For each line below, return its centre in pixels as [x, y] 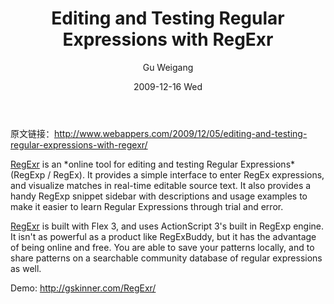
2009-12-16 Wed [168, 86]
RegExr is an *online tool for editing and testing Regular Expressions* [153, 164]
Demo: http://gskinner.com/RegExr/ [83, 288]
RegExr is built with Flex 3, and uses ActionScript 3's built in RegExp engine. [167, 226]
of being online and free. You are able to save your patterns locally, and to [162, 247]
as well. [26, 268]
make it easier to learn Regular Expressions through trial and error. [147, 206]
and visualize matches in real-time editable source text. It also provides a [161, 185]
